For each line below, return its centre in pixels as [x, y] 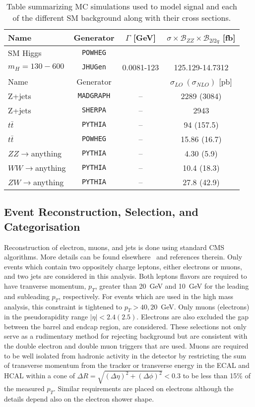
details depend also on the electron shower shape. [79, 399]
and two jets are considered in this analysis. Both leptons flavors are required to [126, 276]
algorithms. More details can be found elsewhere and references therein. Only [123, 257]
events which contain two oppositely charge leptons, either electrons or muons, [123, 266]
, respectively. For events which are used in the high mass [146, 296]
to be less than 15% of [217, 376]
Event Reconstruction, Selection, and [101, 212]
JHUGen [94, 67]
